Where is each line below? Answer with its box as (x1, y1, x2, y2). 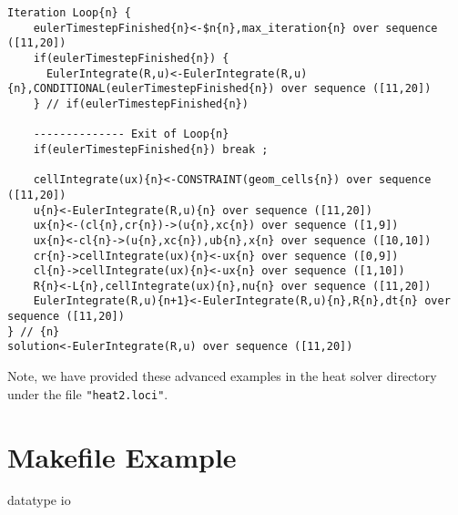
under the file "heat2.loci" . (7, 384, 168, 403)
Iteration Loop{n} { (7, 6, 132, 19)
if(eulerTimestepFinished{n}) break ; (33, 142, 269, 156)
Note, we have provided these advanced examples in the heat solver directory (7, 366, 437, 386)
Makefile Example (7, 438, 237, 475)
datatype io (7, 490, 71, 510)
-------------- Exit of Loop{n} (33, 128, 229, 141)
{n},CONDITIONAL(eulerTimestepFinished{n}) (7, 82, 275, 96)
